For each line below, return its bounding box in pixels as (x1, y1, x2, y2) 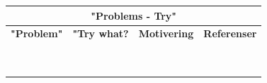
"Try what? (72, 26, 129, 41)
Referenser (203, 26, 257, 41)
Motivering (138, 26, 194, 41)
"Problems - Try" (91, 8, 177, 23)
